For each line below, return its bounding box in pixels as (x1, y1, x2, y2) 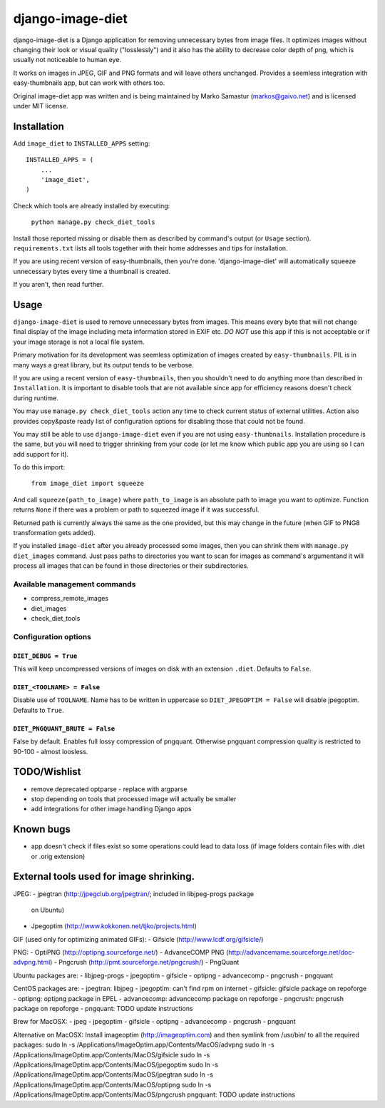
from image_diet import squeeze (31, 479, 144, 488)
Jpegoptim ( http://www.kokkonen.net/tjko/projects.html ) (31, 922, 197, 930)
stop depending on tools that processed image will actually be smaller (31, 794, 237, 803)
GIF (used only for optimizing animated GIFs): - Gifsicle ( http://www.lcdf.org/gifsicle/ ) (13, 935, 264, 943)
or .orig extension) (31, 852, 86, 860)
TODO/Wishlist (13, 766, 81, 778)
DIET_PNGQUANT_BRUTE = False (13, 724, 115, 733)
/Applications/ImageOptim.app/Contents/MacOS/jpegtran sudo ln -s (13, 1070, 214, 1079)
